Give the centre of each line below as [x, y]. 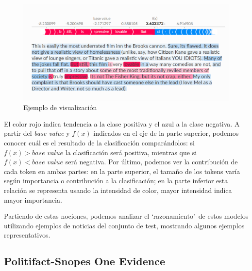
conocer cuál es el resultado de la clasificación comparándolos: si [99, 142]
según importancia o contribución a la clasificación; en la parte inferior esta [116, 181]
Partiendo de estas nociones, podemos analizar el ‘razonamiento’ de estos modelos [126, 216]
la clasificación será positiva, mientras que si [131, 152]
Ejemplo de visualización [60, 107]
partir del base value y [37, 133]
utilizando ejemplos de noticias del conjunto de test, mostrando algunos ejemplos [124, 225]
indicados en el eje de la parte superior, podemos [166, 133]
